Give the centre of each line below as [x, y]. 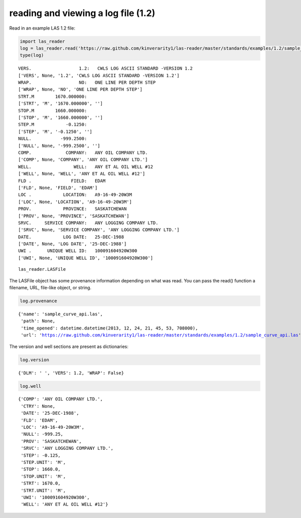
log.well [31, 386]
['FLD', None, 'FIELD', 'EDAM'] [58, 188]
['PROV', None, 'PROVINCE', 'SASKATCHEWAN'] [74, 216]
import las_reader [42, 41]
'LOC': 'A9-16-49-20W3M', [53, 427]
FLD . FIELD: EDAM [62, 181]
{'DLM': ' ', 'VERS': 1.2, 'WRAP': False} [71, 373]
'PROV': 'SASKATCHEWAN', [51, 441]
